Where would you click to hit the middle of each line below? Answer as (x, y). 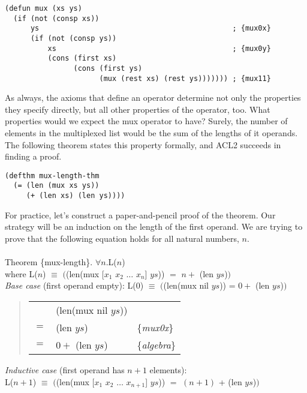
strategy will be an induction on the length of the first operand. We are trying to (154, 226)
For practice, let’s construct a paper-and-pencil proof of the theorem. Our (140, 214)
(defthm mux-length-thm (52, 175)
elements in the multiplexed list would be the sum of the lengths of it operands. (151, 133)
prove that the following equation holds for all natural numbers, (122, 238)
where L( (21, 273)
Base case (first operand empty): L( (70, 285)
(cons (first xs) (82, 58)
